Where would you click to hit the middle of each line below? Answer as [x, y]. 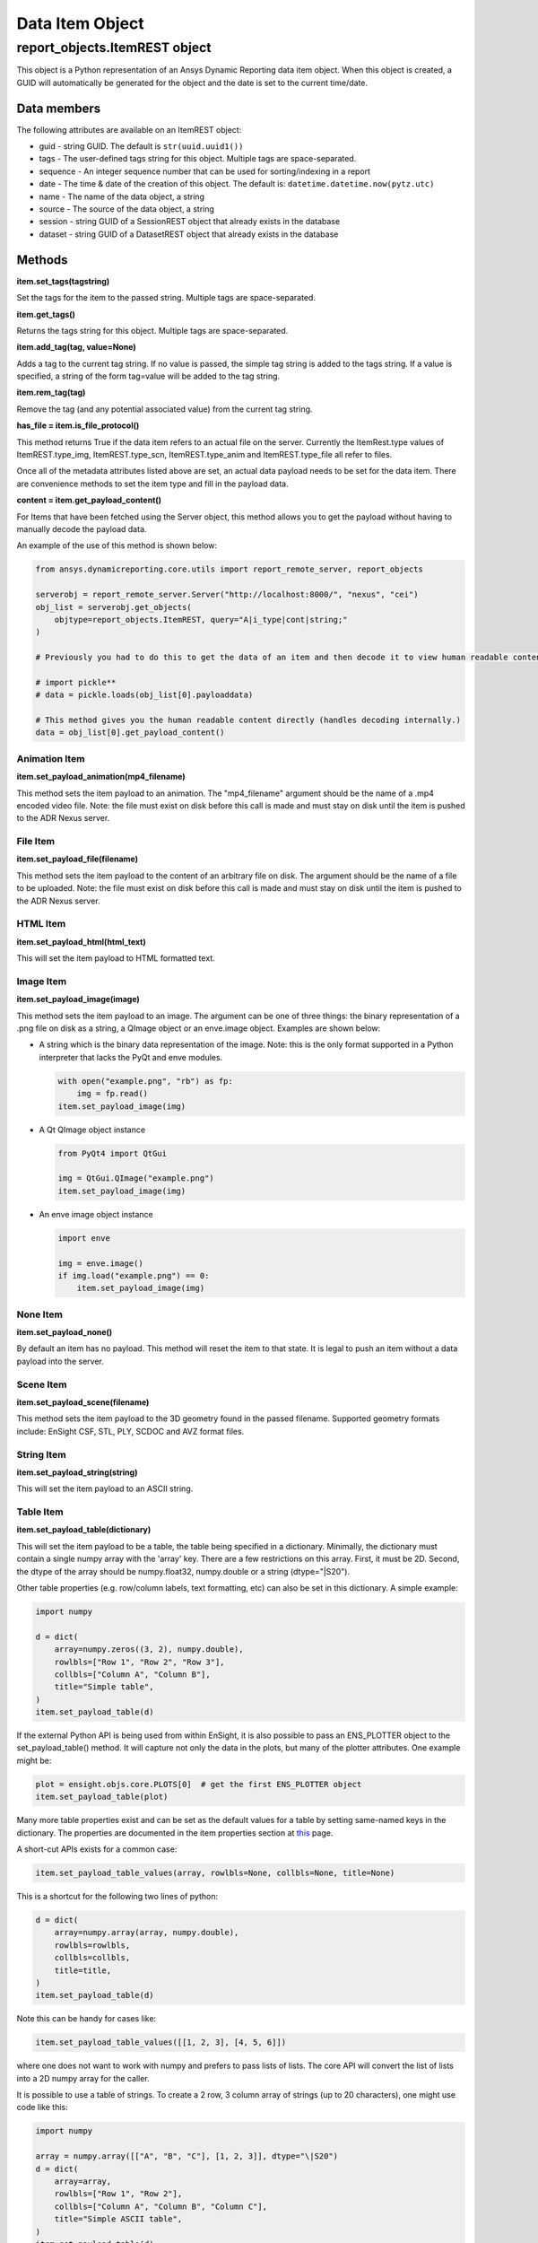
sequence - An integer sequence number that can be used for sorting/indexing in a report [205, 171]
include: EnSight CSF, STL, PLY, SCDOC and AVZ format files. [130, 1431]
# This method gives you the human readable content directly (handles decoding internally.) [248, 720]
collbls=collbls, [92, 1958]
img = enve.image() [100, 1263]
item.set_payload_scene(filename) [83, 1402]
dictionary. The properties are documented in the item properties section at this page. [175, 1833]
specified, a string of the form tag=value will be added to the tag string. [148, 376]
